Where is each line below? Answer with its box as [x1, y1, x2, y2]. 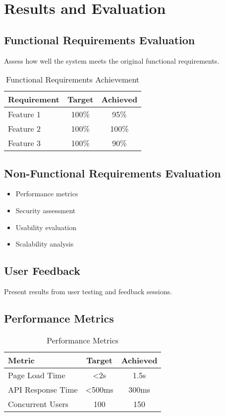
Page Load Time [8, 369, 65, 381]
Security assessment [15, 205, 76, 215]
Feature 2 [8, 123, 41, 135]
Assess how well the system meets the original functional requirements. [4, 55, 220, 66]
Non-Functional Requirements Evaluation [4, 165, 221, 180]
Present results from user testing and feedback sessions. [4, 286, 172, 296]
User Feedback [4, 263, 80, 278]
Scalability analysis [15, 239, 74, 249]
